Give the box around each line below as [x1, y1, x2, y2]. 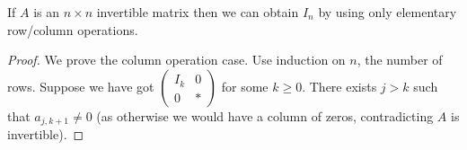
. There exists [302, 76, 377, 95]
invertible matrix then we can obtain [96, 3, 299, 21]
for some [221, 76, 269, 95]
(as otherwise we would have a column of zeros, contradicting [96, 106, 434, 125]
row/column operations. [7, 20, 138, 39]
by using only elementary [318, 3, 457, 21]
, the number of [357, 50, 443, 69]
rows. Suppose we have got [7, 76, 154, 95]
